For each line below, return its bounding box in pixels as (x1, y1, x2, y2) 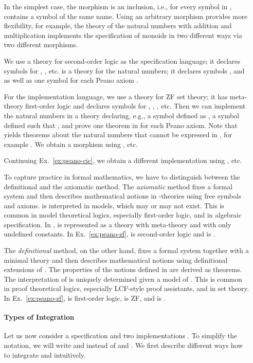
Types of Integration (4, 312, 74, 322)
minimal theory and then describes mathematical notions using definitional (4, 254, 228, 265)
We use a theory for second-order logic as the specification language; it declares (4, 55, 240, 66)
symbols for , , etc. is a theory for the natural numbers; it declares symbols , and (4, 65, 245, 75)
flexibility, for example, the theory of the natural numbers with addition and (4, 20, 232, 31)
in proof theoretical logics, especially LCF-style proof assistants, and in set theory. (4, 283, 249, 293)
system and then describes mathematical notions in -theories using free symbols (4, 191, 241, 201)
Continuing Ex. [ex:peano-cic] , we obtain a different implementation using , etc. (4, 155, 242, 165)
